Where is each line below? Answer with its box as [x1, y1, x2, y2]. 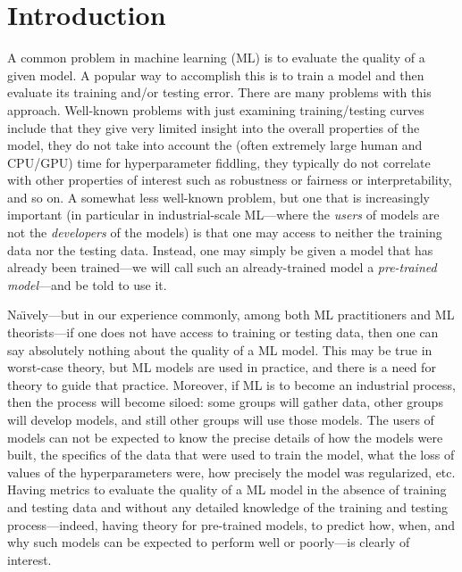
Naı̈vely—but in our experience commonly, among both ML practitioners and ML [7, 305, 455, 324]
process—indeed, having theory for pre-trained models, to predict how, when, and [7, 515, 456, 534]
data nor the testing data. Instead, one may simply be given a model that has [7, 240, 433, 259]
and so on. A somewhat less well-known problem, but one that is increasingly [7, 187, 431, 206]
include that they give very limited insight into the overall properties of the [7, 118, 420, 137]
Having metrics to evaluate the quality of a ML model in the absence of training [7, 480, 447, 499]
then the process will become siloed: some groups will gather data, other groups [7, 393, 443, 411]
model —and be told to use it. [7, 275, 167, 294]
